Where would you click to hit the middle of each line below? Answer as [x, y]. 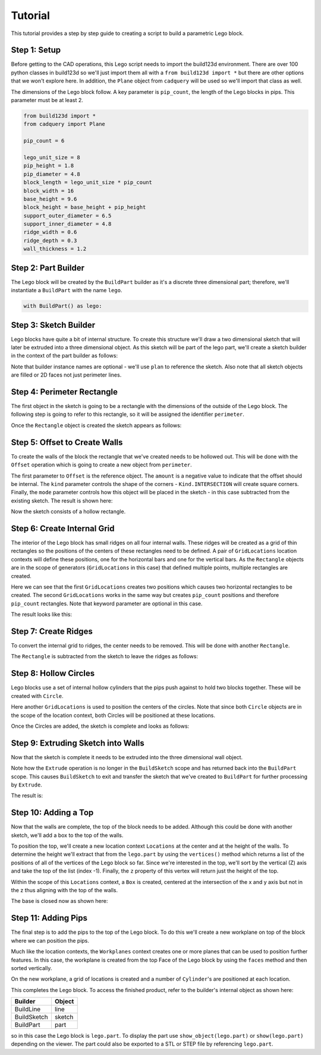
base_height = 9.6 [50, 199]
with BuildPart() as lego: [63, 306]
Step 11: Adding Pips [49, 918]
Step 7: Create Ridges [52, 631]
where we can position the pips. [50, 940]
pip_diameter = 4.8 [52, 174]
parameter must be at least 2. [47, 100]
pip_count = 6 [44, 141]
